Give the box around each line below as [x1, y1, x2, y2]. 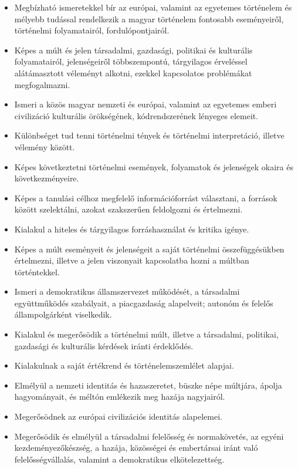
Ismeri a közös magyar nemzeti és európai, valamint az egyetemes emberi [14, 98, 277, 110]
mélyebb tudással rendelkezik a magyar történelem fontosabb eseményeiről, [14, 12, 284, 25]
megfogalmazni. [14, 78, 70, 90]
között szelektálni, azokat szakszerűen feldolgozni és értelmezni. [14, 203, 243, 215]
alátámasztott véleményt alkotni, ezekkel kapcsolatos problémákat [14, 66, 252, 79]
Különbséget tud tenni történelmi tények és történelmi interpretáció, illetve [14, 129, 285, 141]
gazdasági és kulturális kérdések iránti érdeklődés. [14, 339, 194, 352]
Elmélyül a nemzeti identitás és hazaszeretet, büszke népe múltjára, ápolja [14, 379, 282, 391]
